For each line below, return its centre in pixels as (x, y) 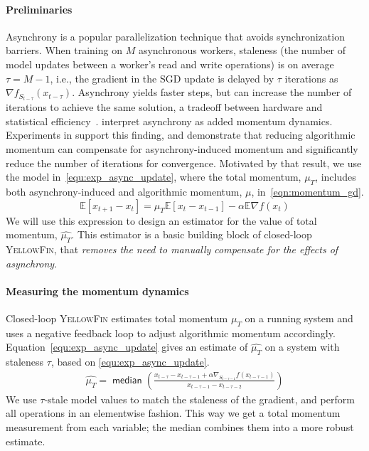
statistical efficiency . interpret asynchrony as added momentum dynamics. (169, 121)
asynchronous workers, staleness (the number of (242, 50)
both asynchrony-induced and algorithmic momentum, (124, 192)
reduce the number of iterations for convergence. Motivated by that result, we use (184, 163)
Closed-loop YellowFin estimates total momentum (117, 318)
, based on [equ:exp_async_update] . (130, 362)
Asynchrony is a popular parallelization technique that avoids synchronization (175, 36)
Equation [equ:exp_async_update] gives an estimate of (127, 347)
